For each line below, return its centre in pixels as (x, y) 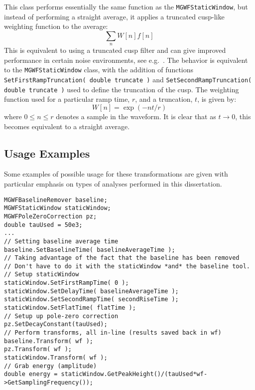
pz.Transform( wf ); (38, 349)
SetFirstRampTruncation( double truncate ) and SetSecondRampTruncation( (128, 80)
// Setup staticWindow (42, 275)
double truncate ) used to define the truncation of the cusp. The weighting (122, 89)
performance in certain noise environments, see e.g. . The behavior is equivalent (126, 60)
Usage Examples (47, 153)
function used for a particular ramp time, (67, 99)
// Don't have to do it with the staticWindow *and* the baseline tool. (127, 266)
